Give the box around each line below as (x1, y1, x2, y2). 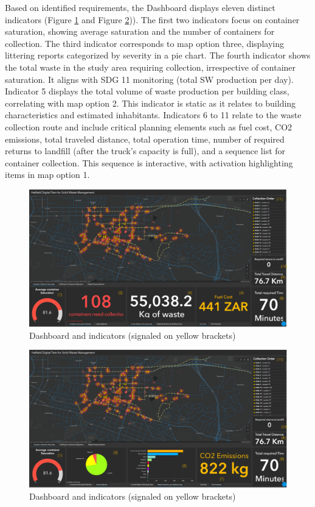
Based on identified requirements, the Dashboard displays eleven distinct (5, 1, 275, 13)
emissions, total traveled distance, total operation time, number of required (5, 132, 285, 145)
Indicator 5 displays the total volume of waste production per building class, (5, 85, 289, 97)
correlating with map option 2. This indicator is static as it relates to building (5, 96, 296, 109)
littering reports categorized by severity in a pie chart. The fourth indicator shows (5, 49, 311, 62)
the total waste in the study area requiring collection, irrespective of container (5, 60, 296, 73)
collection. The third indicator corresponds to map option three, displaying (5, 37, 284, 49)
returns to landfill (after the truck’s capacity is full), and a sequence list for (5, 144, 286, 157)
